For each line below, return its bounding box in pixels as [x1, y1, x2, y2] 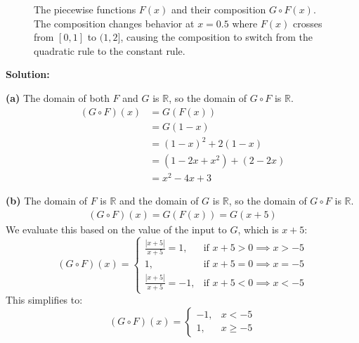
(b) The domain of [6, 193, 87, 208]
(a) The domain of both [6, 90, 110, 105]
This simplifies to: [6, 292, 83, 307]
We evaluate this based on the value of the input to [6, 221, 227, 236]
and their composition [171, 2, 266, 16]
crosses [293, 15, 322, 30]
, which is [237, 221, 279, 236]
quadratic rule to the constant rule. [34, 43, 185, 58]
